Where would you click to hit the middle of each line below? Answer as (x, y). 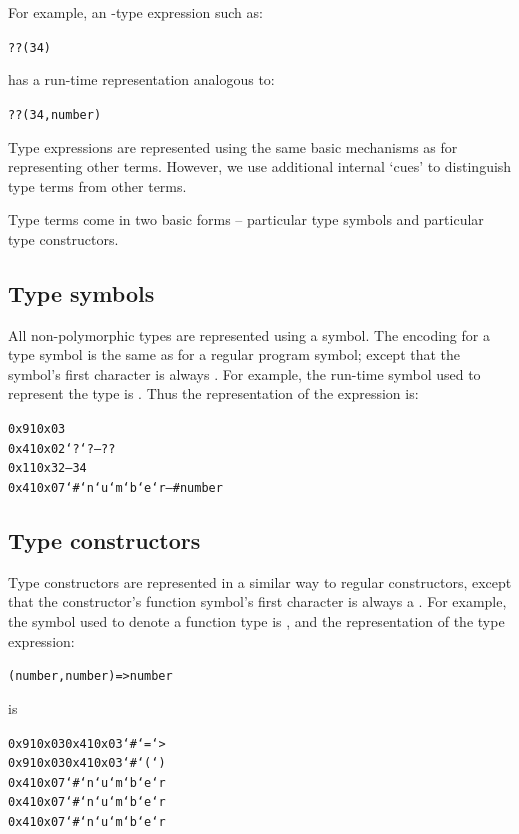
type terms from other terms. (97, 185)
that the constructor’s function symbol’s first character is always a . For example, (257, 601)
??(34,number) (55, 114)
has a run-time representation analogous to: (141, 79)
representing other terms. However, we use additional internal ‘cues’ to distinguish (260, 166)
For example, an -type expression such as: (135, 12)
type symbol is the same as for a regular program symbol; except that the (234, 354)
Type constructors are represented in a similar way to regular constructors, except (260, 581)
